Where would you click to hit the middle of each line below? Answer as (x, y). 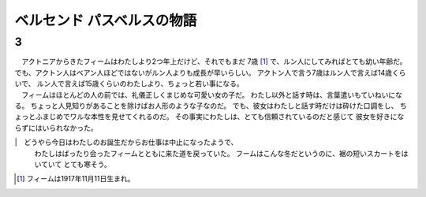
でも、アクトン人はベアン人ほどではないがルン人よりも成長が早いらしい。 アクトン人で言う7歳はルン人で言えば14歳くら (210, 72)
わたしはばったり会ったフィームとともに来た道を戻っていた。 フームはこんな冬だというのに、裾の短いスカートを (218, 153)
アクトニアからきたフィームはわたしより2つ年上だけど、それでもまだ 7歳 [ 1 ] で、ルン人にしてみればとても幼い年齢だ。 (214, 61)
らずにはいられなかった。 (56, 128)
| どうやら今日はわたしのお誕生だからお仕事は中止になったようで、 (126, 143)
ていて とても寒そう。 (76, 164)
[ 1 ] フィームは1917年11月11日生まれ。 (76, 179)
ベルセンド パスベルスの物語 (106, 20)
